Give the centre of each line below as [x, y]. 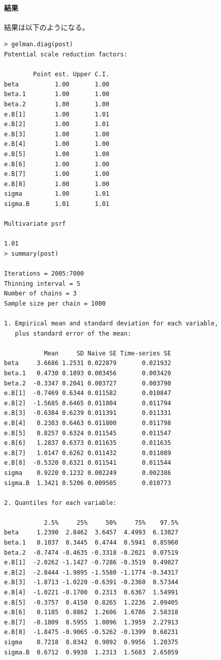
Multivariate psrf [35, 224]
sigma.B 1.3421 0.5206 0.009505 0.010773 [88, 483]
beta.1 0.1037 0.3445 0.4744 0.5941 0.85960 [91, 543]
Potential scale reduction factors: [66, 54]
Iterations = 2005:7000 [44, 274]
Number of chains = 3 [41, 294]
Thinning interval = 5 [42, 283]
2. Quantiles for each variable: [60, 503]
